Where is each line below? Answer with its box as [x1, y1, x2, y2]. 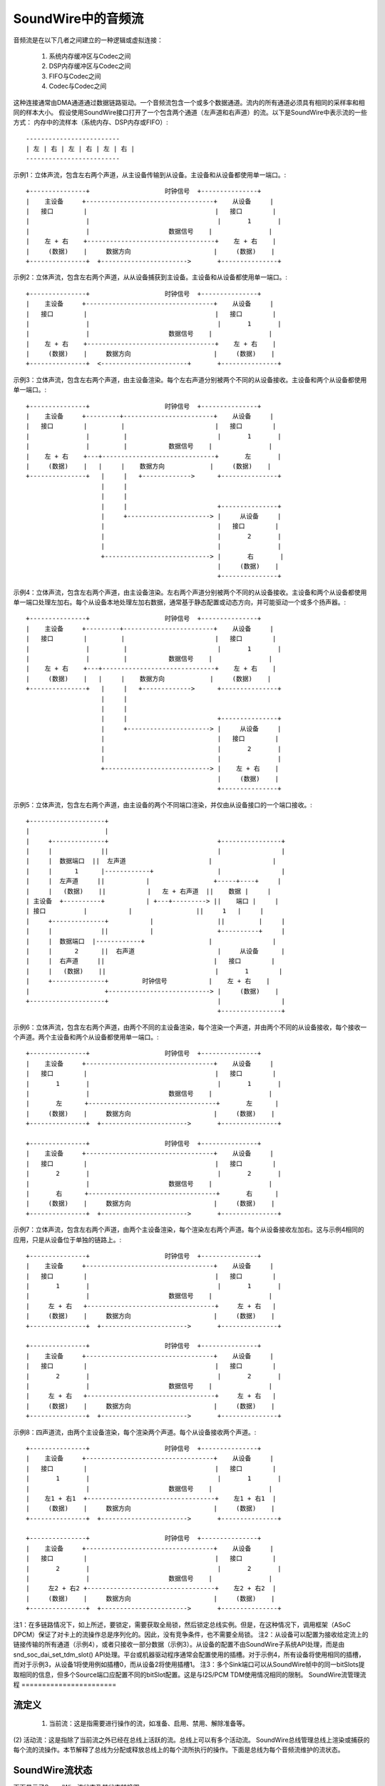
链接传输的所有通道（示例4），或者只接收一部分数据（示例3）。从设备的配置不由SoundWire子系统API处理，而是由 [13, 1640, 345, 1649]
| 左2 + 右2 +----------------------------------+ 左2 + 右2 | [26, 1585, 277, 1592]
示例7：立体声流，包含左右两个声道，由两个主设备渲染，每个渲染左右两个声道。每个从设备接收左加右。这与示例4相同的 [13, 1225, 364, 1234]
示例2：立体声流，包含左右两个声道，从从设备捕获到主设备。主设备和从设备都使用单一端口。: [13, 273, 288, 281]
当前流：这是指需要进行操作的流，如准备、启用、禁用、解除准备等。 [48, 1719, 249, 1728]
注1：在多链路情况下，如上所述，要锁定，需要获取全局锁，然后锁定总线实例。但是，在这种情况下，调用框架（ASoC [13, 1620, 351, 1629]
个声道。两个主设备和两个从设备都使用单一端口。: [13, 1033, 160, 1042]
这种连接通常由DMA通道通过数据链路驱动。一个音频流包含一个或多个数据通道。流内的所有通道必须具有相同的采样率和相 [13, 98, 365, 106]
